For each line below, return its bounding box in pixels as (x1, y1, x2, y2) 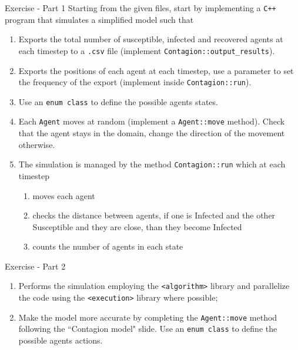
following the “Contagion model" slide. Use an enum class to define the (18, 322, 277, 335)
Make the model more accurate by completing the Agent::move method (18, 311, 277, 323)
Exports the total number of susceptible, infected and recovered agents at (18, 33, 283, 45)
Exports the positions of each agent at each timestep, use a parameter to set (18, 64, 294, 76)
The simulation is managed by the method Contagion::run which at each (18, 158, 286, 170)
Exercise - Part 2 (5, 260, 66, 272)
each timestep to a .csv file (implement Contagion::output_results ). (18, 44, 275, 56)
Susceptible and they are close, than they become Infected (32, 220, 242, 233)
